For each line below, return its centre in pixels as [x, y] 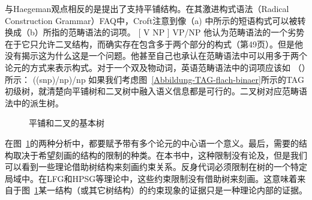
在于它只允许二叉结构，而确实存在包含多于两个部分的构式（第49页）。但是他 [154, 44]
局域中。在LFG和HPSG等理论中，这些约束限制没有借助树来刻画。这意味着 [151, 178]
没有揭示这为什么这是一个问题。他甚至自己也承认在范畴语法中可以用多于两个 [156, 56]
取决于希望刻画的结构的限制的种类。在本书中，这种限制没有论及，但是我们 [160, 155]
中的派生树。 [38, 102]
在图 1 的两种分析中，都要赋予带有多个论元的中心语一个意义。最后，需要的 [152, 143]
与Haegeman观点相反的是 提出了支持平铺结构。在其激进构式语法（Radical [147, 8]
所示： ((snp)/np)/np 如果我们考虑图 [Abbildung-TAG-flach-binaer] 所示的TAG [154, 79]
